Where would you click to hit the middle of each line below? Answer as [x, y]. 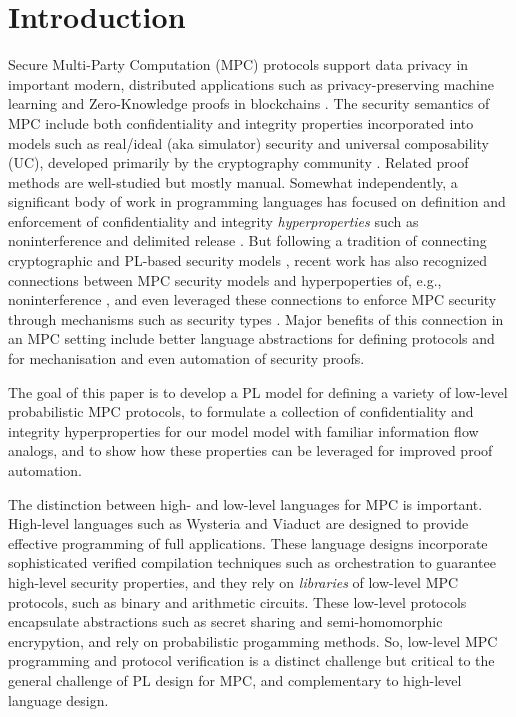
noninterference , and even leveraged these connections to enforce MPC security [252, 299]
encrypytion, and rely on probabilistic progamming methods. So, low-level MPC [253, 640]
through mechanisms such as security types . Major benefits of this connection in [256, 318]
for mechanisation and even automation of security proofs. [186, 358]
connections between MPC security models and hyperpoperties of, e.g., [225, 279]
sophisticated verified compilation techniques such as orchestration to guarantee [252, 562]
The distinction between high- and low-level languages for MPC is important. [245, 503]
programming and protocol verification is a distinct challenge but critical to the [251, 660]
